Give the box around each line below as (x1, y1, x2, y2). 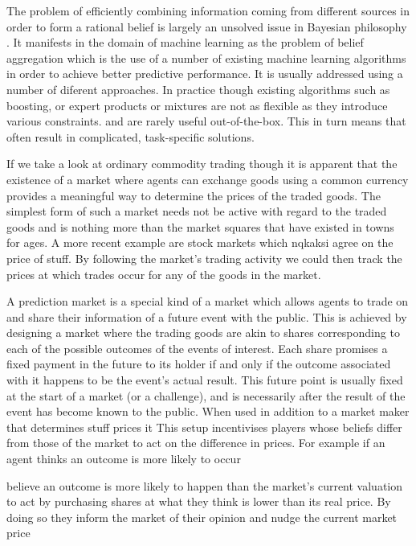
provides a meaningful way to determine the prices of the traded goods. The (6, 187, 381, 203)
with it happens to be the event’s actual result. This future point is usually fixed (6, 372, 403, 388)
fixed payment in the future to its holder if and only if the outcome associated (6, 355, 391, 372)
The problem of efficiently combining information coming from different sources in (6, 2, 410, 18)
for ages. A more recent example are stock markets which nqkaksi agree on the (6, 234, 394, 251)
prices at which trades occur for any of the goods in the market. (6, 265, 321, 282)
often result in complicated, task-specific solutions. (6, 128, 255, 145)
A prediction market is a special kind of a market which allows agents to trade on (6, 293, 409, 310)
